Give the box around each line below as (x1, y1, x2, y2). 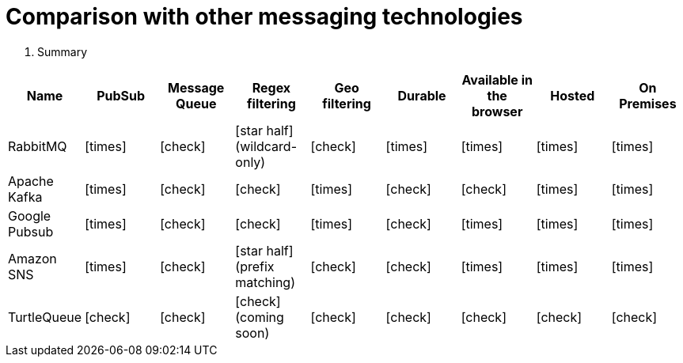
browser (471, 103, 523, 119)
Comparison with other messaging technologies (6, 3, 523, 30)
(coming (235, 308, 284, 325)
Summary (37, 44, 88, 59)
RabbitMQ (8, 138, 67, 154)
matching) (235, 274, 295, 290)
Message (168, 79, 225, 96)
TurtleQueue (8, 308, 82, 325)
